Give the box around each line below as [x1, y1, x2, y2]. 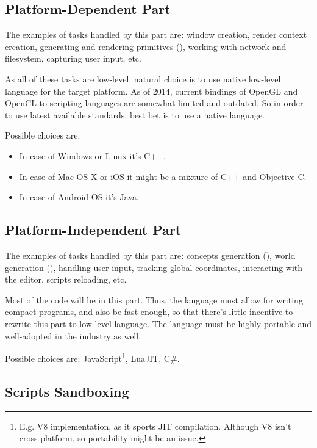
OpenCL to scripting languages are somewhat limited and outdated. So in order [5, 96, 304, 109]
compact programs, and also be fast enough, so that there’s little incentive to [5, 305, 293, 318]
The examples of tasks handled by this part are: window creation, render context [5, 28, 307, 41]
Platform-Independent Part [5, 220, 182, 239]
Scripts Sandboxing [5, 381, 129, 400]
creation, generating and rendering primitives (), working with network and [5, 40, 287, 52]
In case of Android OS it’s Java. [19, 190, 139, 203]
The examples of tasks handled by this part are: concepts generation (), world [5, 248, 296, 261]
